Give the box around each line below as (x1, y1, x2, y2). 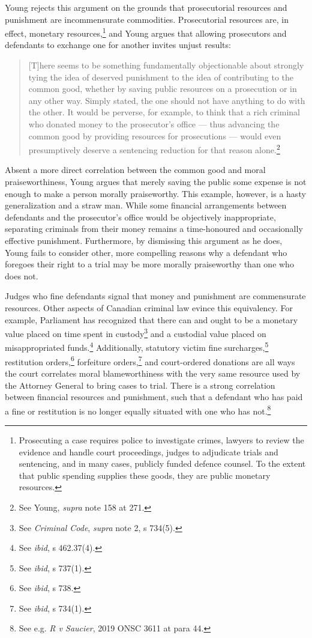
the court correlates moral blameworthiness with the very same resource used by (5, 366, 301, 379)
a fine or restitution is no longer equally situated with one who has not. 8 (5, 403, 271, 417)
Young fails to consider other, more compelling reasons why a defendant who (5, 246, 287, 258)
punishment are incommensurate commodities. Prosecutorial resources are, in (5, 13, 289, 25)
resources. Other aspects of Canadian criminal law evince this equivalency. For (5, 301, 293, 314)
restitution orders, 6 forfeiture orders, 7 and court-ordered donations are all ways (5, 353, 295, 368)
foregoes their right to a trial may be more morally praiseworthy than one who (5, 258, 294, 270)
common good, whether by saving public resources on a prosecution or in (28, 82, 297, 95)
